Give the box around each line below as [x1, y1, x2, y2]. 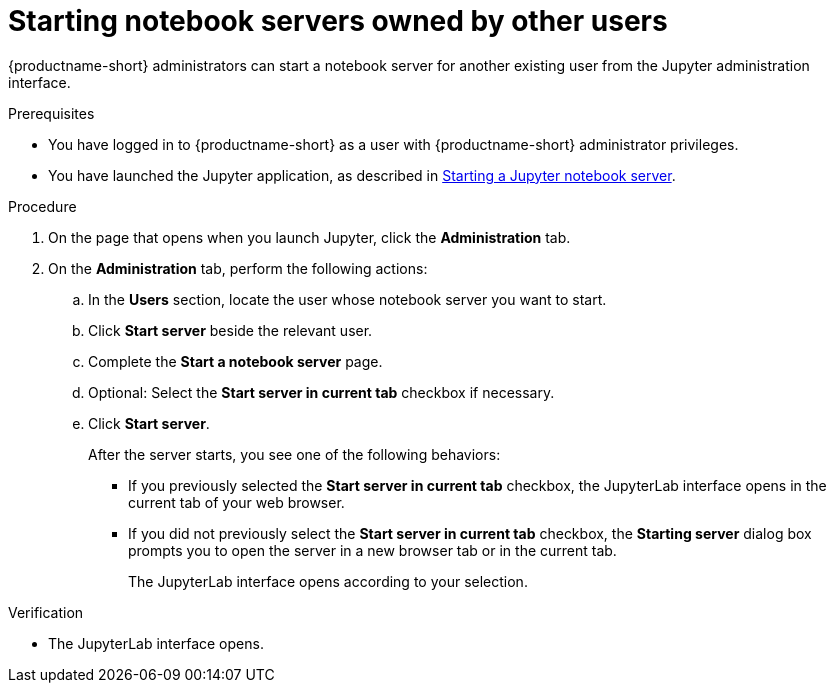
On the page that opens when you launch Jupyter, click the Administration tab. [48, 228, 571, 246]
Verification [8, 603, 84, 621]
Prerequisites [8, 104, 95, 122]
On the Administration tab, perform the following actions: [48, 259, 428, 277]
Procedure [8, 197, 77, 215]
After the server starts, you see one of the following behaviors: [88, 445, 501, 463]
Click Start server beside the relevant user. [88, 321, 373, 339]
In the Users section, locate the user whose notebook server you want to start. [88, 290, 607, 308]
